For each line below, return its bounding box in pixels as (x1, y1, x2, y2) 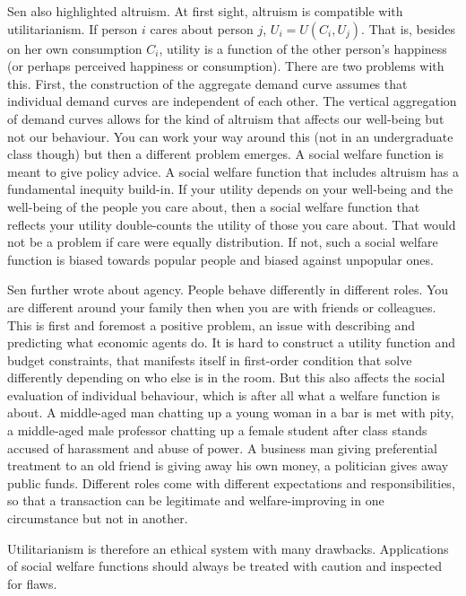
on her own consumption (7, 39, 142, 57)
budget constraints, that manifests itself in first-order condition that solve (7, 350, 412, 369)
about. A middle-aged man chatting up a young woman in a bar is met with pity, (7, 403, 454, 422)
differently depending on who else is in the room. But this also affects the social (7, 368, 445, 387)
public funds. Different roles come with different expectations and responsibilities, (7, 473, 455, 492)
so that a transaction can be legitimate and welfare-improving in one (7, 491, 384, 510)
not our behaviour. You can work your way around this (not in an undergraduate (7, 127, 453, 145)
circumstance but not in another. (7, 509, 188, 528)
